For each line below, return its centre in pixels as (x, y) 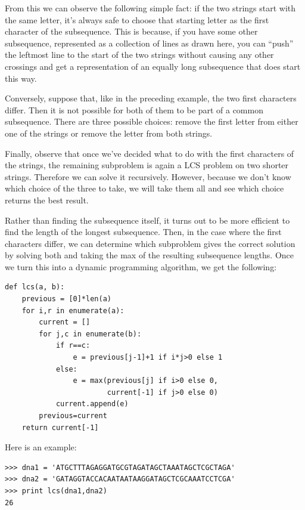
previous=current (73, 416)
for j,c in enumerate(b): (90, 334)
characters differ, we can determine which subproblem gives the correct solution (150, 243)
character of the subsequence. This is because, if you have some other (131, 31)
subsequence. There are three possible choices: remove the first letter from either (152, 121)
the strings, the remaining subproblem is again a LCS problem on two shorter (147, 165)
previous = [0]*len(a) (66, 299)
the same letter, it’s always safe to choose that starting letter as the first (137, 19)
